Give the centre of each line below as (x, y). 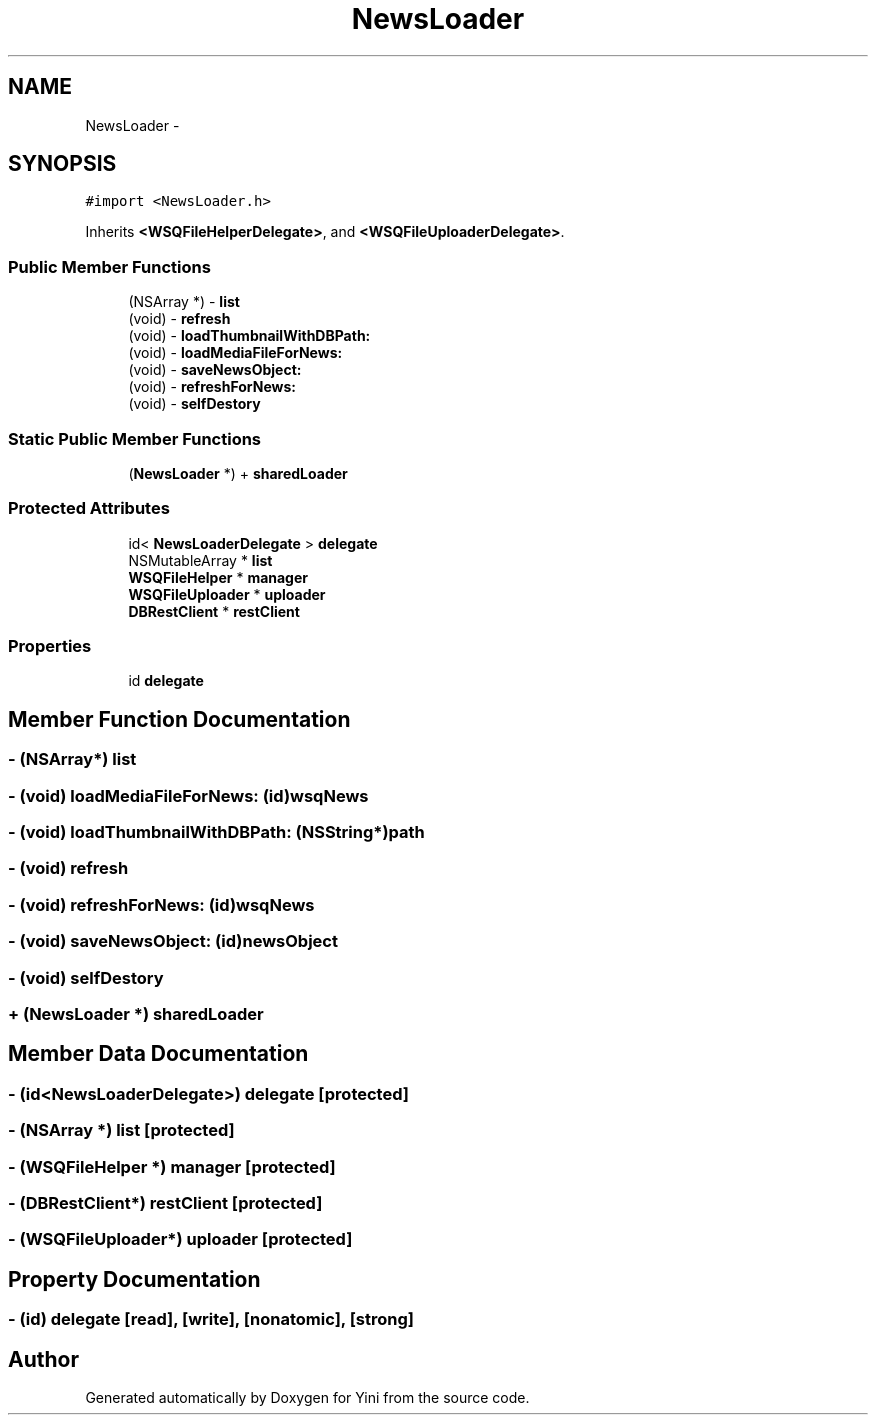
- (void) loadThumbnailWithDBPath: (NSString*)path (216, 832)
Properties (50, 646)
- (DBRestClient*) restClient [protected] (165, 1202)
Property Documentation (134, 1279)
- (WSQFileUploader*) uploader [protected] (180, 1239)
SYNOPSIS (62, 164)
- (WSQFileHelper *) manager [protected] (172, 1166)
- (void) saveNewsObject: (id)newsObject (173, 941)
